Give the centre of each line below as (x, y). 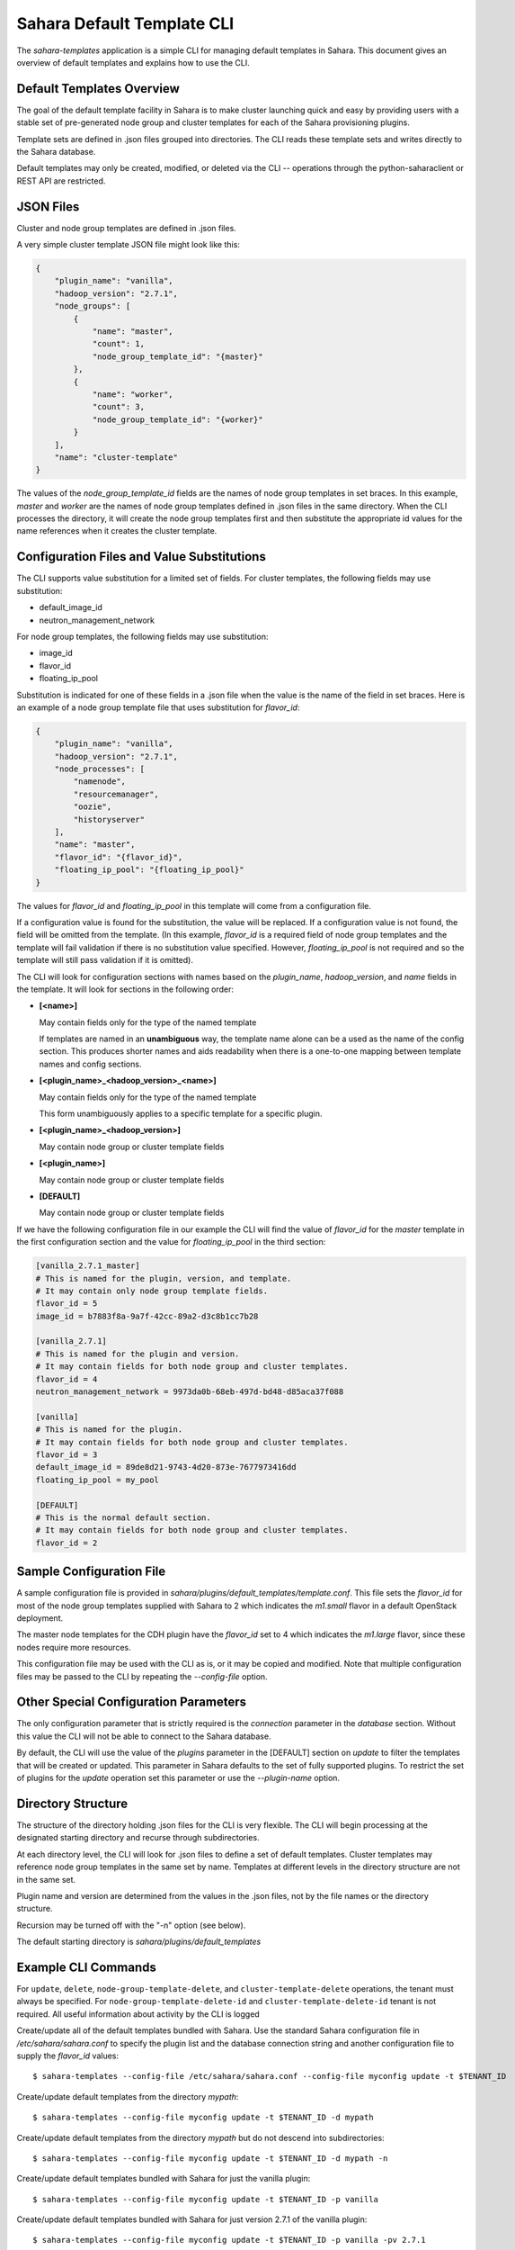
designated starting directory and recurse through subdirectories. (138, 1838)
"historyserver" (109, 819)
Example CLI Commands (86, 1967)
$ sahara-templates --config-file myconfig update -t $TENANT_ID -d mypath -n (210, 2158)
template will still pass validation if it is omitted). (105, 960)
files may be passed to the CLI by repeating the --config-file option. (142, 1676)
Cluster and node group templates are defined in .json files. (127, 228)
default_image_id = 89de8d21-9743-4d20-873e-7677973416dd (166, 1467)
